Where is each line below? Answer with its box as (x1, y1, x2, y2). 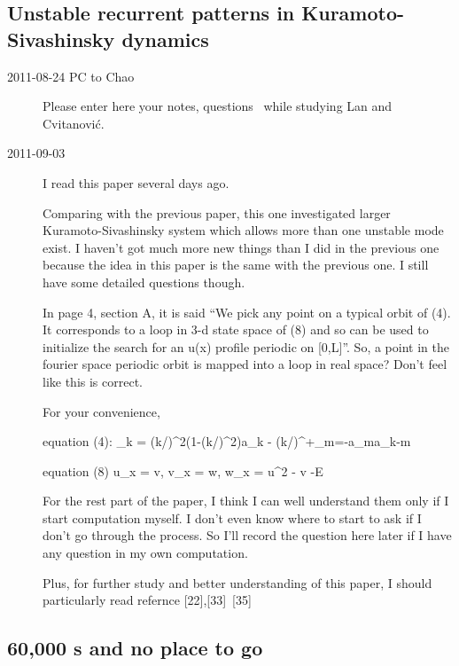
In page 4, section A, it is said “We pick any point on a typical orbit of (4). (43, 302, 451, 321)
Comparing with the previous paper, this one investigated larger (43, 203, 391, 222)
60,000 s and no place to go (7, 634, 263, 662)
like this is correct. (43, 372, 143, 390)
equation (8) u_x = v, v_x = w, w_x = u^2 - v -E (43, 461, 323, 480)
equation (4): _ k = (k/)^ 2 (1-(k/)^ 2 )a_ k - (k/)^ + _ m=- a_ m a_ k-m (43, 432, 411, 451)
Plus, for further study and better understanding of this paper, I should (43, 573, 432, 592)
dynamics (121, 25, 209, 52)
